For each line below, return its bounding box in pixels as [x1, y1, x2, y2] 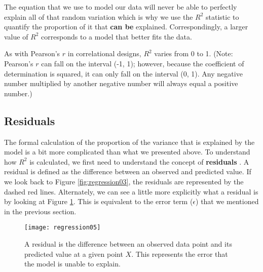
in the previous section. [4, 206, 77, 216]
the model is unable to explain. [24, 258, 121, 269]
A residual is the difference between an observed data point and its [24, 238, 232, 249]
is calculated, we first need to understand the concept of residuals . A [29, 156, 249, 167]
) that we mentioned [196, 196, 259, 207]
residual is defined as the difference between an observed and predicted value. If [4, 166, 251, 177]
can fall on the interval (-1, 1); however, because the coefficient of [41, 58, 244, 68]
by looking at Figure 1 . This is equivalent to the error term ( [4, 196, 193, 207]
